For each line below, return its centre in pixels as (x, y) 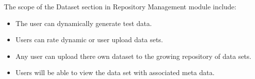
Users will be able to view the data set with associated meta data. (115, 72)
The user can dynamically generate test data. (84, 23)
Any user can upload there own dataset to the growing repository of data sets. (133, 56)
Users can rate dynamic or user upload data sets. (89, 39)
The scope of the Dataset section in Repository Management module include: (120, 6)
